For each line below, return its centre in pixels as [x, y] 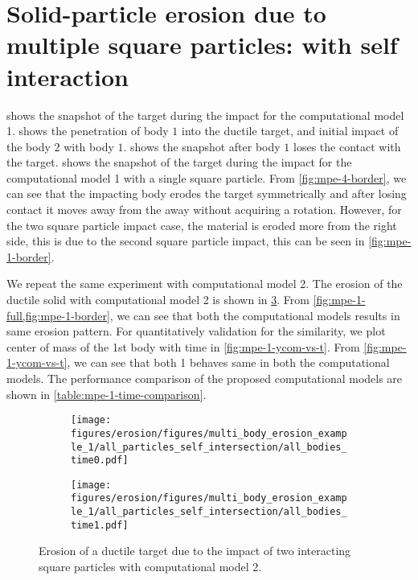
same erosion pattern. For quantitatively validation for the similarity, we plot [196, 331]
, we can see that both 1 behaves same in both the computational [228, 362]
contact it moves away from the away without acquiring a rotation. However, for [204, 210]
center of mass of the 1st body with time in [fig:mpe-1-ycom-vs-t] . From [183, 346]
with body [89, 146]
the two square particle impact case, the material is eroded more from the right [202, 225]
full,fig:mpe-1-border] [58, 315]
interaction [68, 76]
